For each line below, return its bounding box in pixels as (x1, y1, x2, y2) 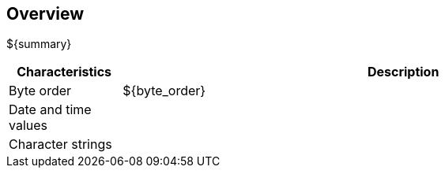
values (9, 117, 48, 134)
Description (367, 64, 439, 80)
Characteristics (17, 64, 112, 80)
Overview (6, 4, 85, 24)
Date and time (9, 102, 92, 118)
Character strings (9, 136, 112, 153)
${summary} (6, 37, 72, 51)
